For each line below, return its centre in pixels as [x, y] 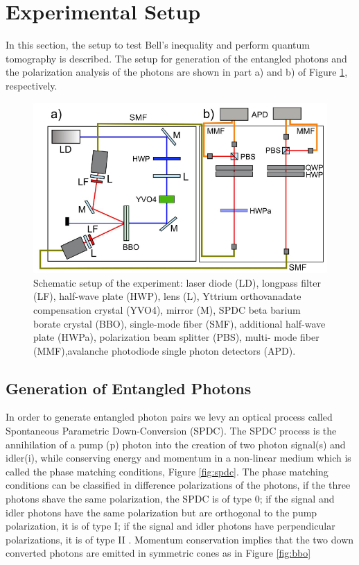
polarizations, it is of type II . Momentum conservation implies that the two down [180, 539]
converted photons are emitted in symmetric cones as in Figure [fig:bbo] [158, 553]
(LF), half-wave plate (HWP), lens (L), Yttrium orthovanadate [167, 296]
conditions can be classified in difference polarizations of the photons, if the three [178, 485]
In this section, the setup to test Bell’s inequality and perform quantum [158, 45]
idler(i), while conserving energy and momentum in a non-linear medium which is [178, 458]
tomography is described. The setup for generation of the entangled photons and [176, 58]
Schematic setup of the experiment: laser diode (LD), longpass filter [177, 282]
